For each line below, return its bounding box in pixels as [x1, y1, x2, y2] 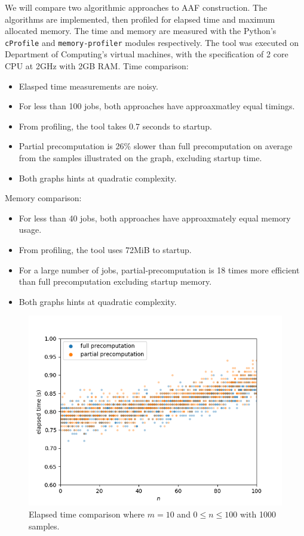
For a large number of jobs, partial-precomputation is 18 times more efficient [19, 263, 300, 276]
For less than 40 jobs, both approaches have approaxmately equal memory [19, 211, 291, 224]
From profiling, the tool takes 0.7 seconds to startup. [19, 119, 212, 132]
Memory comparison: [5, 192, 82, 204]
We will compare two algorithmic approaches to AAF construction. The [5, 1, 268, 13]
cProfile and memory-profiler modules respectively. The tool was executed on [5, 36, 299, 48]
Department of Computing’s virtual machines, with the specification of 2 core [5, 48, 288, 60]
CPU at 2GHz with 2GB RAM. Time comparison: [5, 60, 189, 72]
